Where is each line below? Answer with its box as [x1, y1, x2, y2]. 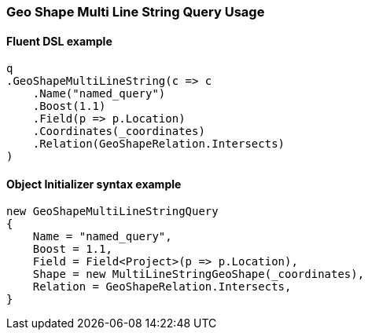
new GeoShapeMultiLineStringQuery [6, 205, 219, 218]
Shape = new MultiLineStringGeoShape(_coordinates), [32, 268, 365, 281]
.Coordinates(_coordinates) [32, 125, 205, 138]
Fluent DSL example [6, 34, 112, 48]
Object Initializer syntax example [6, 177, 182, 191]
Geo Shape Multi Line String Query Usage [6, 4, 265, 20]
